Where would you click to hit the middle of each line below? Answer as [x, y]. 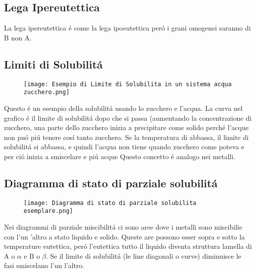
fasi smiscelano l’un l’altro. [44, 265]
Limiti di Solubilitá [53, 64]
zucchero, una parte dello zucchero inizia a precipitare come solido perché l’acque [126, 127]
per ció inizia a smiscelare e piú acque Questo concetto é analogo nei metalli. [120, 156]
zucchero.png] [47, 92]
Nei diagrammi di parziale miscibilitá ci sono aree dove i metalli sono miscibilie [123, 226]
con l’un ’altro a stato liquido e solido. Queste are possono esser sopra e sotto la [125, 236]
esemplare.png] [48, 211]
